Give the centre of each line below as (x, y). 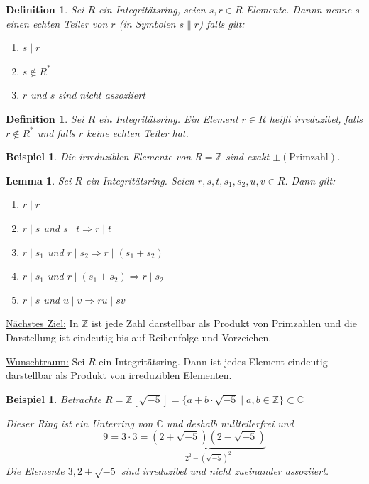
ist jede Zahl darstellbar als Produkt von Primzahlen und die (224, 323)
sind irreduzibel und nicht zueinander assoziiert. (225, 471)
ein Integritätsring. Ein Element (169, 118)
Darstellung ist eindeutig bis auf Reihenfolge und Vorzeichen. (139, 337)
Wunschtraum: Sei (45, 361)
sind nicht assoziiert (102, 95)
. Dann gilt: (310, 180)
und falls (56, 132)
